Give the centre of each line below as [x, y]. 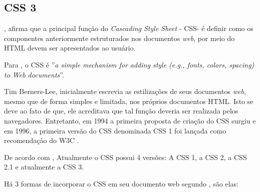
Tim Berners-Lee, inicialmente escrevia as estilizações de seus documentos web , [125, 91]
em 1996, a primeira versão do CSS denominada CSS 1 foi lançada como [115, 130]
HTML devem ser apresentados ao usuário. [70, 48]
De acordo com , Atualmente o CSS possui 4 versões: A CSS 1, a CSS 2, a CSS [125, 157]
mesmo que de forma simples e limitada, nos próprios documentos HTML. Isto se [129, 101]
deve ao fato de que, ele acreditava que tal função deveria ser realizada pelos [121, 111]
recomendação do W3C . [42, 140]
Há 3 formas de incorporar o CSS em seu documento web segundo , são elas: [121, 183]
